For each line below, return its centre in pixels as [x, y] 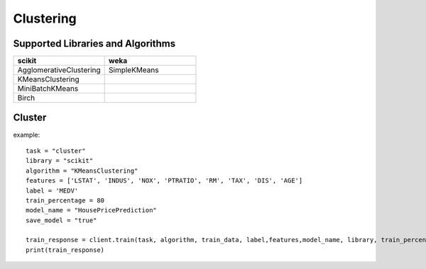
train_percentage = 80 [65, 200]
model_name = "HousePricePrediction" [92, 210]
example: [27, 134]
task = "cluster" [56, 151]
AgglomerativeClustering [59, 70]
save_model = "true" [61, 220]
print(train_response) [65, 250]
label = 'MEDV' [52, 190]
